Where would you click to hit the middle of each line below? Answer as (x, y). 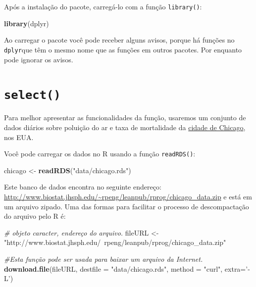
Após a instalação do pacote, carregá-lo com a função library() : (103, 6)
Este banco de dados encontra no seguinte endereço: (83, 187)
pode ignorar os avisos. (39, 59)
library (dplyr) (26, 23)
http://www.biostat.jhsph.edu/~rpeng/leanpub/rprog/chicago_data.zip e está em (128, 196)
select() (32, 95)
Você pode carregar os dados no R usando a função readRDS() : (100, 154)
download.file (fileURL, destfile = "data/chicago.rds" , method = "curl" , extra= (125, 268)
